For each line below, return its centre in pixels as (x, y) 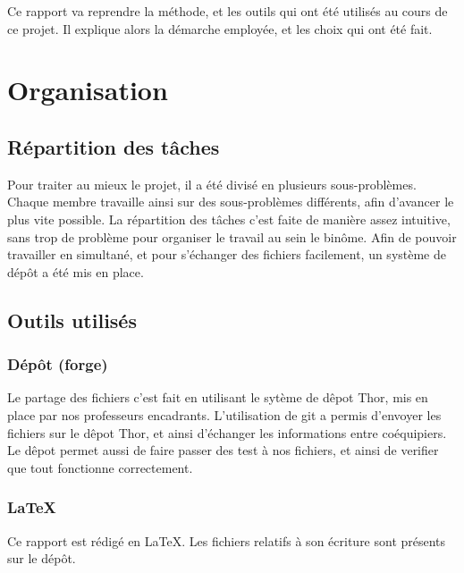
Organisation (88, 90)
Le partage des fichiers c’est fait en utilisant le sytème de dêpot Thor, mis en (218, 397)
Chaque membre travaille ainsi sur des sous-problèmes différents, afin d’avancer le (231, 202)
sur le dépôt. (42, 558)
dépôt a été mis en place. (76, 271)
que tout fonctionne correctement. (100, 467)
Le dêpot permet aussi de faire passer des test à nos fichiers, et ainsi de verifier (223, 450)
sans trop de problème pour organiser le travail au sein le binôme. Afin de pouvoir (232, 236)
